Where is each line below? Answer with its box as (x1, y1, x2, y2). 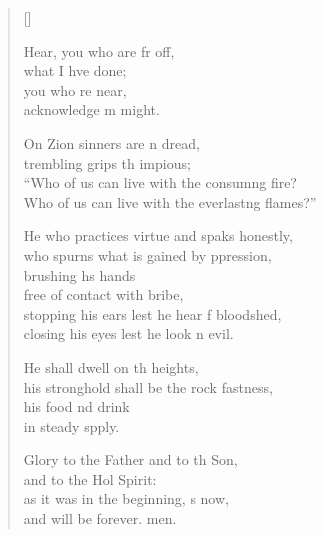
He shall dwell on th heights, (23, 356, 199, 377)
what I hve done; (23, 60, 127, 81)
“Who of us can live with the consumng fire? (23, 172, 297, 193)
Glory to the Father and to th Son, (23, 449, 238, 470)
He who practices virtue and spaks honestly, (23, 225, 293, 246)
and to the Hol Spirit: (23, 468, 157, 489)
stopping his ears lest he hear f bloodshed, (23, 303, 282, 324)
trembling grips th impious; (23, 152, 191, 173)
